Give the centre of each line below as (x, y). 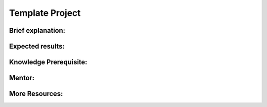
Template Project (45, 13)
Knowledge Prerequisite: (48, 62)
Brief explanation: (37, 30)
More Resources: (36, 94)
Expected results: (37, 46)
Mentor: (22, 78)
